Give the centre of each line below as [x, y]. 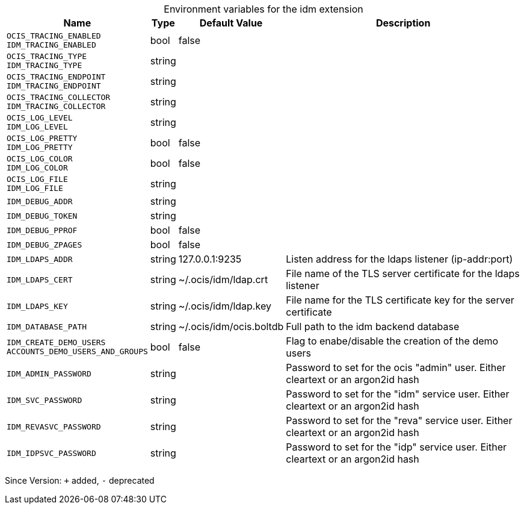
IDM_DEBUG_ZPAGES [45, 245]
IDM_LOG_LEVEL [37, 127]
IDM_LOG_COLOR [37, 168]
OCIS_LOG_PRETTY [42, 138]
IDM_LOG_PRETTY [40, 147]
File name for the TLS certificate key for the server [400, 300]
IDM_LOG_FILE [35, 188]
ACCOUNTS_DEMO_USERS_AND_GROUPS [77, 351]
